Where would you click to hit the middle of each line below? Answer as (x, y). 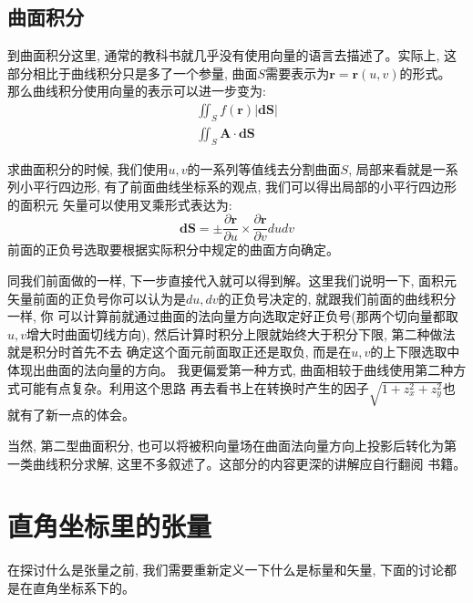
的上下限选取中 (415, 352)
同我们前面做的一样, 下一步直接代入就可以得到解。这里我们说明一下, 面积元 (232, 281)
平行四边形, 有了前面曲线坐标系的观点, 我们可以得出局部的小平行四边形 (245, 187)
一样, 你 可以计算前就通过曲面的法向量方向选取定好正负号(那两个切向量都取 (233, 316)
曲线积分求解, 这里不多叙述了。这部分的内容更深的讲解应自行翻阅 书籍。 (249, 463)
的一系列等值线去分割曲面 (264, 168)
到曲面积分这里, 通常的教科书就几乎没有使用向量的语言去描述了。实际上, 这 (232, 55)
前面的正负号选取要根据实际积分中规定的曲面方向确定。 (173, 250)
